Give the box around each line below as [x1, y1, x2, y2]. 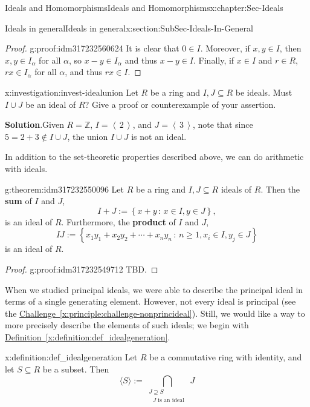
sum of [5, 194, 32, 207]
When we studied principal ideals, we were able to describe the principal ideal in [5, 283, 303, 296]
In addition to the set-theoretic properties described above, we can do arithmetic [5, 150, 304, 163]
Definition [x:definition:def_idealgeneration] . [5, 330, 170, 343]
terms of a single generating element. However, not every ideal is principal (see [5, 295, 296, 308]
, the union [67, 130, 108, 142]
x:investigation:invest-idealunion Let [5, 85, 138, 98]
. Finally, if [193, 53, 234, 66]
